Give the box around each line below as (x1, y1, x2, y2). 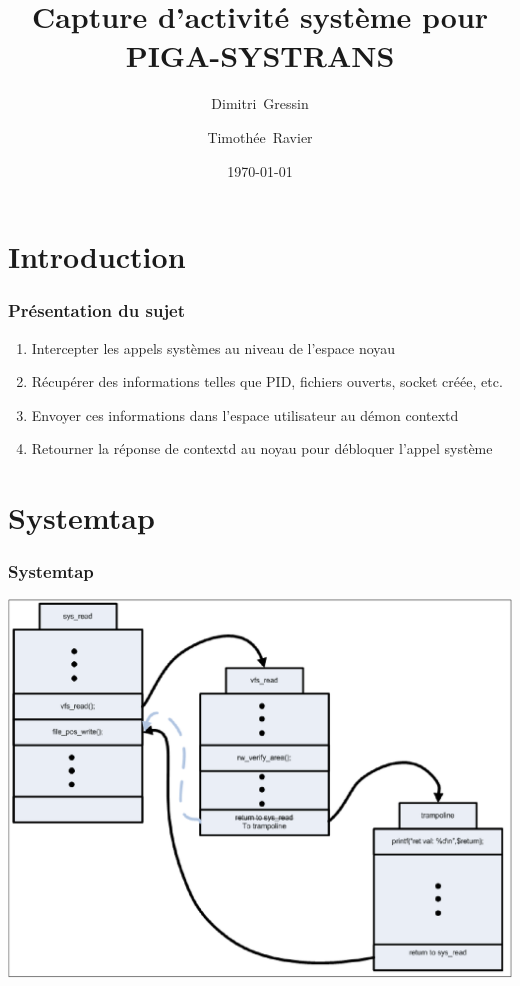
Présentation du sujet (8, 298, 186, 323)
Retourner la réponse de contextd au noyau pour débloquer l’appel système (31, 438, 493, 459)
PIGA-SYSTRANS (125, 35, 395, 76)
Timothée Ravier (207, 126, 313, 147)
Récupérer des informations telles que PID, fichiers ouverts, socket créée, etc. (31, 371, 503, 392)
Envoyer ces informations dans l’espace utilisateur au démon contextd (31, 404, 459, 425)
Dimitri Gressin (211, 93, 309, 114)
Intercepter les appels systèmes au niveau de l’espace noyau (31, 337, 396, 358)
